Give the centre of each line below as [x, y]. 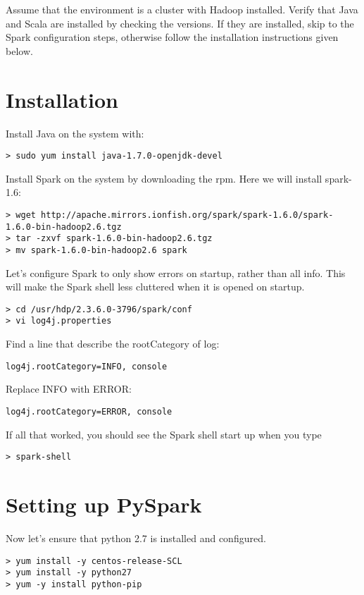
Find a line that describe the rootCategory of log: [113, 344]
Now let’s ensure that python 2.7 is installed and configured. [136, 538]
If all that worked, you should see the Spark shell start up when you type [164, 434]
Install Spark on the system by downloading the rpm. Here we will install [164, 178]
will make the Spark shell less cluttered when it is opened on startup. [155, 287]
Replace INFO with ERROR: [69, 389]
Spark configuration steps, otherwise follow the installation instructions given [172, 37]
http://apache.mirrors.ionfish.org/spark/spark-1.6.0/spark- [187, 215]
